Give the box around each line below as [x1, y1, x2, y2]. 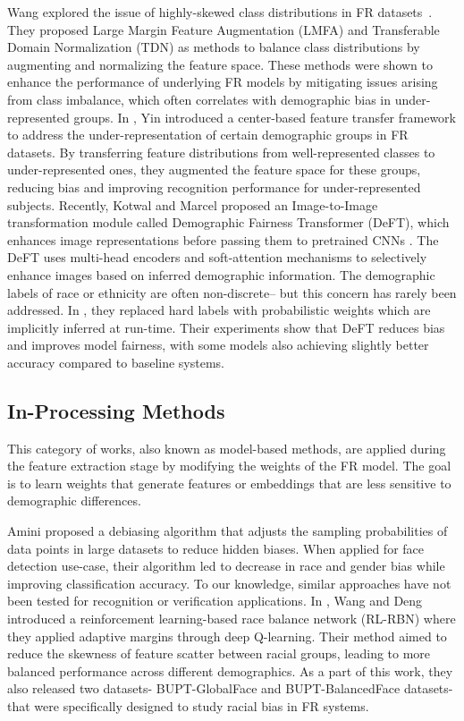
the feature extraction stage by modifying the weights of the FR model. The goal [7, 456, 451, 475]
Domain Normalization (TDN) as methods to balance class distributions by [7, 38, 420, 56]
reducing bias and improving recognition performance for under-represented [7, 177, 421, 196]
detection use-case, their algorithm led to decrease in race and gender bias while [7, 556, 445, 575]
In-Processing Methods [7, 396, 225, 424]
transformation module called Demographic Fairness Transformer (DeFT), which [7, 213, 450, 232]
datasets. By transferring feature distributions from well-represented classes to [7, 142, 435, 161]
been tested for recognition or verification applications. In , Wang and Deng [7, 591, 423, 610]
